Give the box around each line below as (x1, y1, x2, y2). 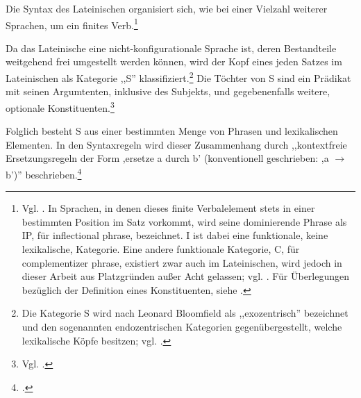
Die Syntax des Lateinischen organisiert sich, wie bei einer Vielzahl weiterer (6, 1, 328, 15)
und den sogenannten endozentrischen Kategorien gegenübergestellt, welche (22, 319, 342, 333)
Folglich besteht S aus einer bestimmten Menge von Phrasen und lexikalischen (6, 124, 338, 138)
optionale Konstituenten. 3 (6, 98, 115, 115)
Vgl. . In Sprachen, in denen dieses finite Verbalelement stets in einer (22, 201, 315, 215)
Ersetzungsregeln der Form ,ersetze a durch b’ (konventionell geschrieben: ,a (6, 151, 329, 165)
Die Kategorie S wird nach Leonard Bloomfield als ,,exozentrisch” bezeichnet (22, 306, 349, 320)
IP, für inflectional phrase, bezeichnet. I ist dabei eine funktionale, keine (22, 228, 328, 242)
